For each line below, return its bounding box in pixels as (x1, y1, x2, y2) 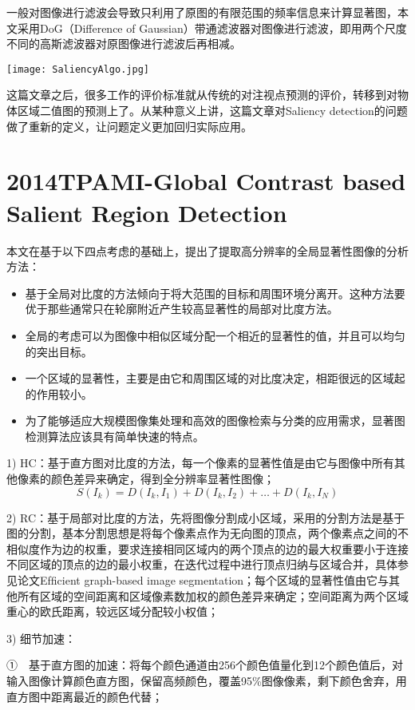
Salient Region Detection (6, 196, 287, 228)
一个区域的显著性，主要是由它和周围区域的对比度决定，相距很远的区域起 (25, 370, 405, 387)
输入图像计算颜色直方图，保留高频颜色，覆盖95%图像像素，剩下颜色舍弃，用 (6, 672, 407, 688)
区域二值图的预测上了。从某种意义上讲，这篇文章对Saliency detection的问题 (17, 102, 408, 119)
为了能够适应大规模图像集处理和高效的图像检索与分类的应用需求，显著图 (25, 412, 405, 429)
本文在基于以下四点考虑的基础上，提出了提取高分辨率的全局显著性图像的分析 (6, 242, 409, 259)
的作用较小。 (25, 385, 93, 402)
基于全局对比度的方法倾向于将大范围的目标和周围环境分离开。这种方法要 (25, 284, 405, 301)
